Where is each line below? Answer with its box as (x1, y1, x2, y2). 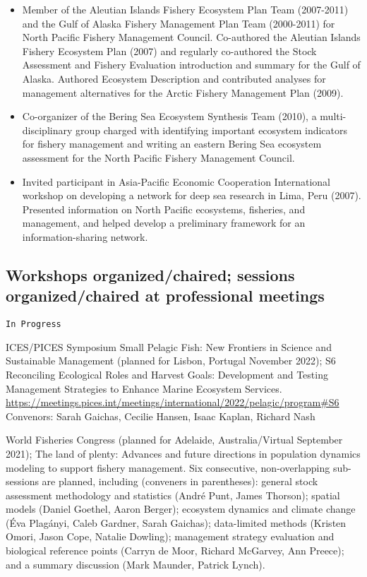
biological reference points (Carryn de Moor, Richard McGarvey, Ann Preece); (6, 543, 344, 558)
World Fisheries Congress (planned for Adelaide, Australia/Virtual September (6, 432, 343, 447)
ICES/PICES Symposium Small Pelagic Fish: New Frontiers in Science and (6, 339, 332, 354)
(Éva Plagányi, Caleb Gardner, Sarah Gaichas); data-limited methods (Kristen (6, 515, 347, 530)
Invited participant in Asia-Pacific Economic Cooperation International (22, 174, 330, 189)
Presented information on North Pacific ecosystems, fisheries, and (22, 201, 306, 216)
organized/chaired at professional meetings (6, 285, 325, 307)
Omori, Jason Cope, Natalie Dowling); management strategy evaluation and (6, 529, 335, 544)
